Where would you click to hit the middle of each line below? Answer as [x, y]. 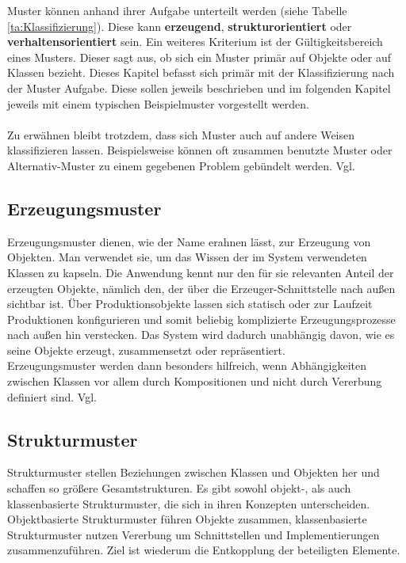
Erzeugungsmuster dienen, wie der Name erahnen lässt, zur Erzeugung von [189, 241]
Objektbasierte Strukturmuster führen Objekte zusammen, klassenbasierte [187, 519]
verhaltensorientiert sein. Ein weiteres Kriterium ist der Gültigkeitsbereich [195, 42]
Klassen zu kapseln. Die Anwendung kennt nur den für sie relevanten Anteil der [201, 272]
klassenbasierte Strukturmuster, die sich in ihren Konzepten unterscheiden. [189, 503]
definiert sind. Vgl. [52, 396]
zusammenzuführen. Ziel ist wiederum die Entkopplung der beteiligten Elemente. [204, 550]
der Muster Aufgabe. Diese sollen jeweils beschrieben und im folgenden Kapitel [199, 87]
